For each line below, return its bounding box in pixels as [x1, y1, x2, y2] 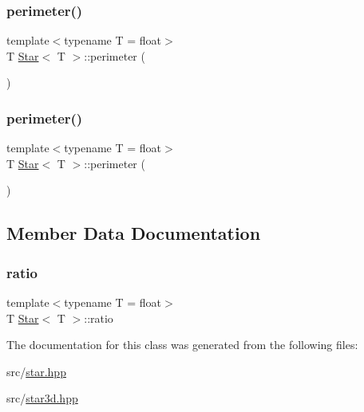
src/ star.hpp [6, 363, 66, 379]
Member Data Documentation [6, 221, 261, 245]
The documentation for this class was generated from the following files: [6, 336, 358, 353]
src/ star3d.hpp [6, 390, 78, 406]
